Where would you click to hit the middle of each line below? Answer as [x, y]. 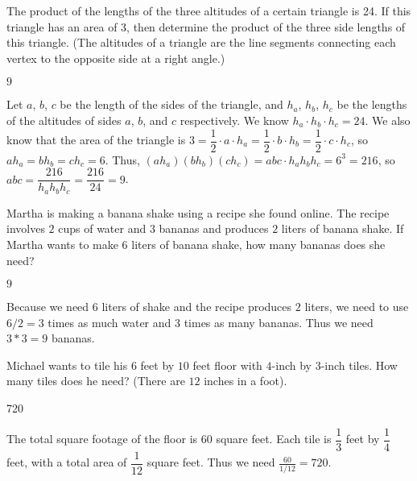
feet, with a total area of [67, 462]
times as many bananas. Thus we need [279, 322]
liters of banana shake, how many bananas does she [258, 244]
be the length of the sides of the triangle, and [171, 104]
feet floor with [227, 365]
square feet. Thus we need [211, 462]
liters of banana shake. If [343, 228]
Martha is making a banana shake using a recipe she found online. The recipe [198, 212]
